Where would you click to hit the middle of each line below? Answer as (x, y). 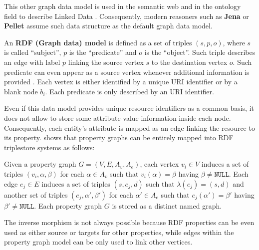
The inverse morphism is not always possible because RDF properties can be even (129, 222)
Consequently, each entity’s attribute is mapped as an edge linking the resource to (129, 127)
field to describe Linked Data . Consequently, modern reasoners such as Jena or (127, 16)
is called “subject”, (33, 52)
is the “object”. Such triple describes (200, 52)
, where (234, 42)
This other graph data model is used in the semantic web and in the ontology (123, 6)
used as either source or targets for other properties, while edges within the (119, 232)
